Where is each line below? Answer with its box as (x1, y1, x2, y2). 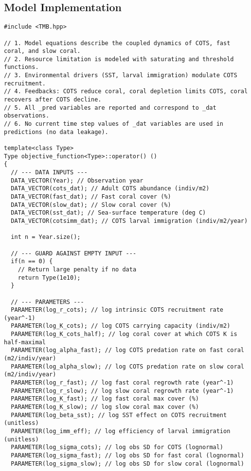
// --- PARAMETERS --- (11, 298, 84, 305)
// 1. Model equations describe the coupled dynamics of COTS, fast (4, 39, 231, 47)
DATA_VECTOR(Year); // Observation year (11, 177, 143, 184)
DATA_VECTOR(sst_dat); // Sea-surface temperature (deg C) (11, 209, 206, 217)
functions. (4, 64, 39, 71)
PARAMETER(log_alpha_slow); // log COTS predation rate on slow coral (11, 363, 244, 370)
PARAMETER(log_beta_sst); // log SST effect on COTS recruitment (11, 411, 227, 419)
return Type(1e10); (18, 274, 81, 281)
